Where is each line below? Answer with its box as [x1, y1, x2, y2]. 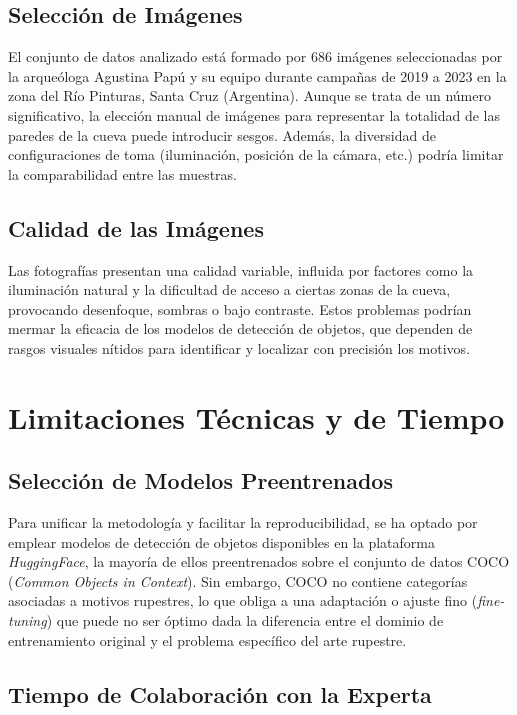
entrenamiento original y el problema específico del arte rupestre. [8, 629, 407, 650]
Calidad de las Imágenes [8, 212, 264, 243]
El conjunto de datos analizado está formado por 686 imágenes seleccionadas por [8, 46, 503, 67]
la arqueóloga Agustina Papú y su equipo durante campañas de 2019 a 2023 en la [8, 65, 507, 86]
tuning [8, 610, 47, 631]
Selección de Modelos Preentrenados [8, 465, 393, 496]
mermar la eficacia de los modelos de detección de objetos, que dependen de [8, 318, 473, 339]
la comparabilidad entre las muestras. [8, 163, 238, 184]
